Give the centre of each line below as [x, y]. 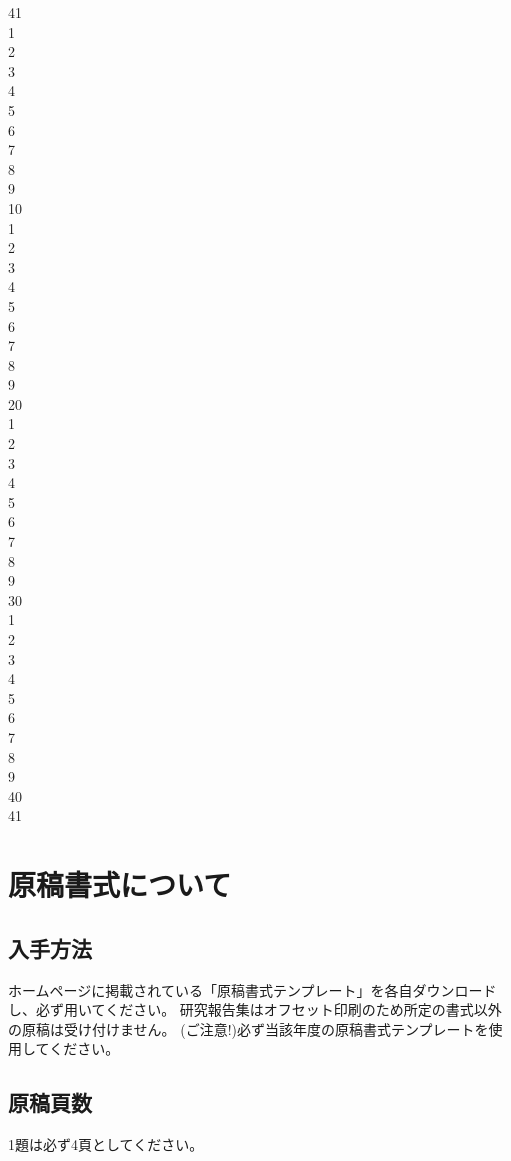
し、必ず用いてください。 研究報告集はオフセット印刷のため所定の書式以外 [255, 1009]
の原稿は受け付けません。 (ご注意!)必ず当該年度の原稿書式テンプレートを [248, 1028]
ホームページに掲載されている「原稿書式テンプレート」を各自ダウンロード [252, 989]
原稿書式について [120, 884]
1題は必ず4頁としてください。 [106, 1144]
